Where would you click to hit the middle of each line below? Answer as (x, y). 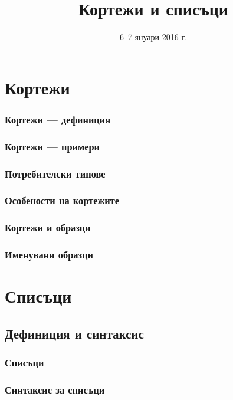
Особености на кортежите (62, 200)
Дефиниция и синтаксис (74, 333)
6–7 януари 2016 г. (153, 37)
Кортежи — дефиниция (58, 119)
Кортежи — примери (52, 146)
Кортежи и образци (48, 227)
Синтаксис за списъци (55, 389)
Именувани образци (49, 255)
